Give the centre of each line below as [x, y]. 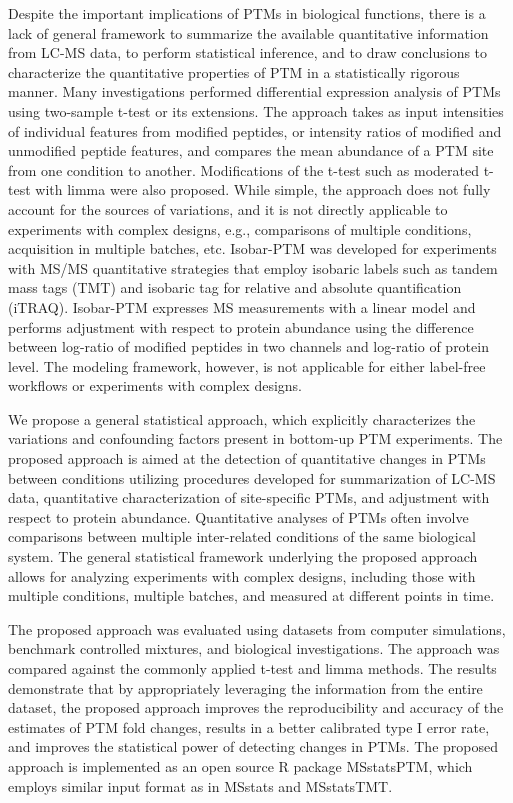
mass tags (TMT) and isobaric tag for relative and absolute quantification [235, 287]
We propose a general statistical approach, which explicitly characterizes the [242, 418]
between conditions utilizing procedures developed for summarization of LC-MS [252, 477]
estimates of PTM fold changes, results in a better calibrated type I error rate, [249, 726]
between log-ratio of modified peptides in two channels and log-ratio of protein [248, 346]
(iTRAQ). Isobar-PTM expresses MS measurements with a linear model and [242, 306]
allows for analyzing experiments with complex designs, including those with [242, 575]
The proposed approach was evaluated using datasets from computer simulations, [257, 628]
